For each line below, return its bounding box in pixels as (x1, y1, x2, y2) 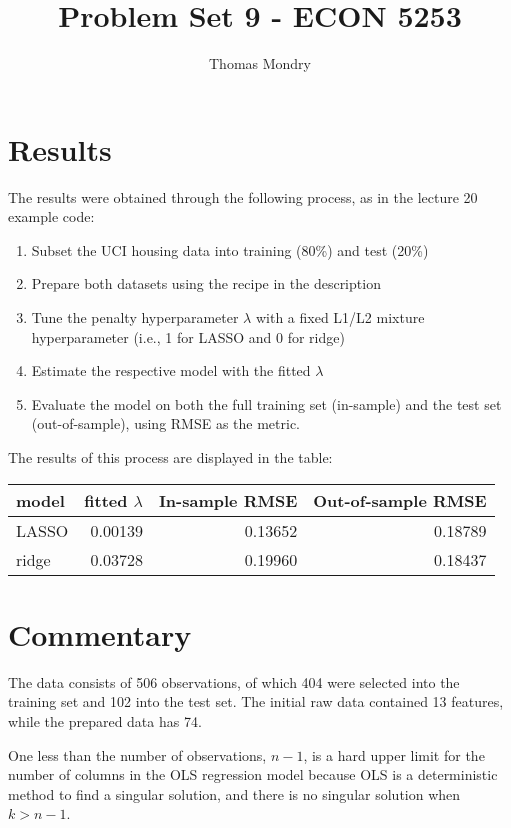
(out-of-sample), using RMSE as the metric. (31, 413, 301, 434)
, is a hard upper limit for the (303, 744, 485, 765)
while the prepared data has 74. (8, 710, 202, 731)
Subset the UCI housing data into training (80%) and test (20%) (31, 239, 429, 260)
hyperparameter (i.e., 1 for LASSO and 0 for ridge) (31, 326, 345, 347)
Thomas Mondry (208, 53, 312, 74)
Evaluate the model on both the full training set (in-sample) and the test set (31, 393, 502, 414)
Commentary (8, 613, 192, 654)
